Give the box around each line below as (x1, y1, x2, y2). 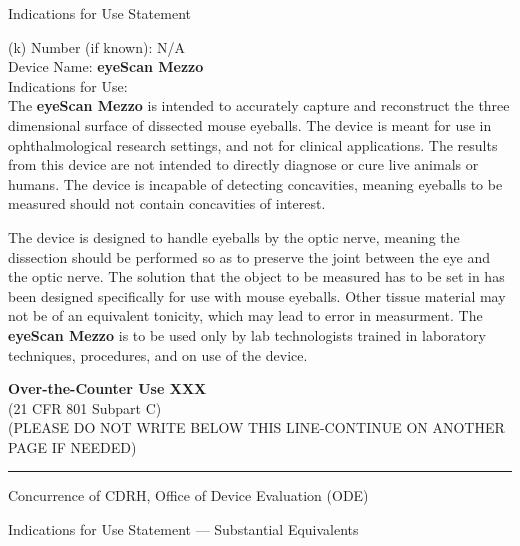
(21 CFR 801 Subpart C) (8, 397, 162, 418)
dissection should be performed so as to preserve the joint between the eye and (8, 246, 491, 267)
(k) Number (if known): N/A (8, 36, 186, 57)
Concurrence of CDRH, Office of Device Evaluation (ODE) (8, 485, 369, 506)
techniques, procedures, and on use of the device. (8, 344, 308, 365)
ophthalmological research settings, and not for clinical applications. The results (8, 134, 498, 155)
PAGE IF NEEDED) (8, 436, 137, 457)
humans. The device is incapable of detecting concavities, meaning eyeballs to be (8, 173, 503, 194)
